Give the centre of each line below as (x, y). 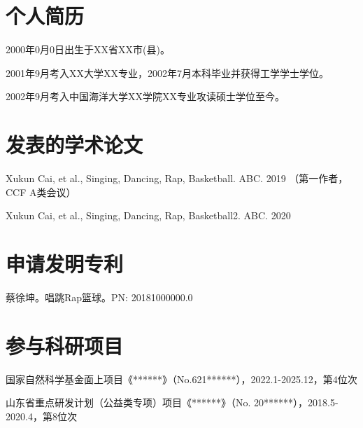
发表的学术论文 (74, 145)
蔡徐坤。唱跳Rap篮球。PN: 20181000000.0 (99, 297)
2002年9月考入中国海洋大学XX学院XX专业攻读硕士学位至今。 (145, 96)
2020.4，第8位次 (41, 416)
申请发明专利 (65, 263)
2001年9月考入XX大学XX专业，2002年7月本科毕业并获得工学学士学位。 (167, 73)
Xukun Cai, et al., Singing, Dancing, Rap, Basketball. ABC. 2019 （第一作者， (177, 178)
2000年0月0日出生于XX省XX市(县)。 (88, 49)
